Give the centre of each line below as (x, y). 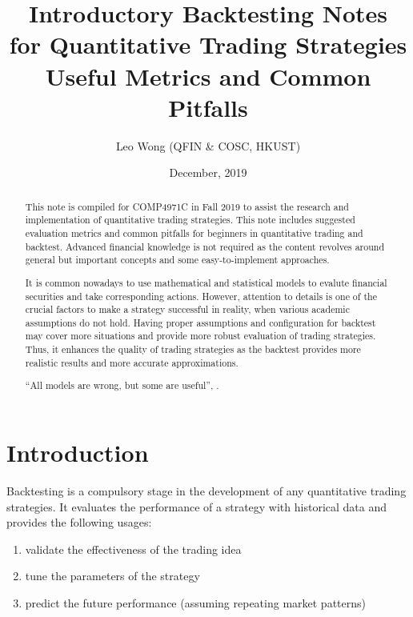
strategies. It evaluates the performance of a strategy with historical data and (197, 506)
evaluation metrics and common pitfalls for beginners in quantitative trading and (194, 232)
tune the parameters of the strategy (112, 576)
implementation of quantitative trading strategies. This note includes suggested (190, 220)
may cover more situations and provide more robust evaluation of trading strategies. (200, 336)
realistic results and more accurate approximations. (132, 362)
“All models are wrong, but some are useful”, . (122, 385)
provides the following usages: (79, 522)
